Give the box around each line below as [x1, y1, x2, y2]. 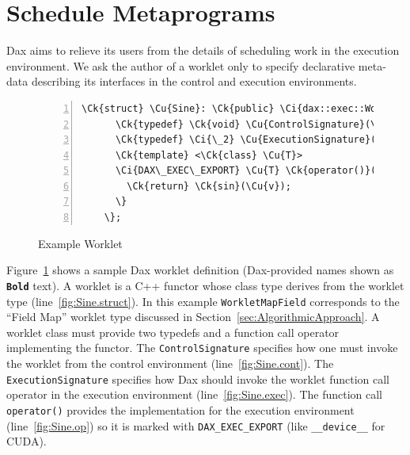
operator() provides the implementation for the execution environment [6, 401, 355, 418]
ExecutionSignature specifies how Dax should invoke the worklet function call [6, 370, 389, 387]
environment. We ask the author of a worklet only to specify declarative [6, 57, 355, 74]
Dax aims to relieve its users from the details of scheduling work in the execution [6, 42, 400, 59]
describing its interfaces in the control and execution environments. [31, 73, 357, 90]
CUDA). [6, 433, 47, 449]
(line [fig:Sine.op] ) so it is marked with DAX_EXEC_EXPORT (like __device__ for [6, 417, 385, 434]
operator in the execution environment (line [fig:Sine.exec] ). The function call [6, 386, 383, 403]
